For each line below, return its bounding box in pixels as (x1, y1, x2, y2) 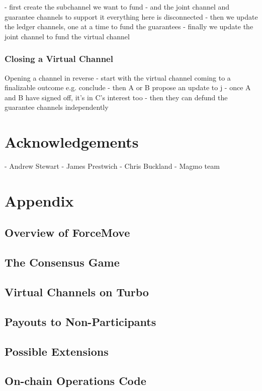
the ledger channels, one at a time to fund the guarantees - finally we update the (5, 21, 253, 32)
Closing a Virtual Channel (5, 52, 113, 65)
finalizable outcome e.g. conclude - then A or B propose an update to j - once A (5, 82, 251, 93)
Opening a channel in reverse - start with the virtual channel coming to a (5, 72, 231, 83)
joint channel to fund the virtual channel (5, 31, 130, 41)
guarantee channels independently (5, 102, 109, 112)
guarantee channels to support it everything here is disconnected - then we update (5, 11, 258, 22)
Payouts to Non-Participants (5, 313, 156, 329)
